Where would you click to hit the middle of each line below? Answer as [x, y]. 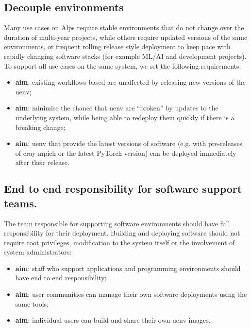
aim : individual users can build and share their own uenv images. [113, 320]
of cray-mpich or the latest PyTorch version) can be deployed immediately [126, 153]
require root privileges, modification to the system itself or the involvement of [119, 242]
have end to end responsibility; [61, 278]
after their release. [42, 162]
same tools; [32, 303]
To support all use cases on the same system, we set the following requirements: [123, 65]
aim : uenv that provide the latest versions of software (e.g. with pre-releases [129, 143]
